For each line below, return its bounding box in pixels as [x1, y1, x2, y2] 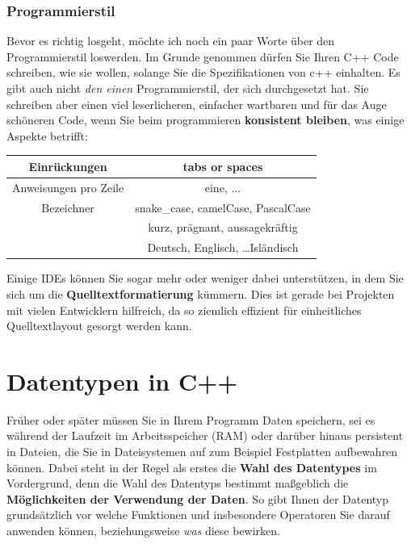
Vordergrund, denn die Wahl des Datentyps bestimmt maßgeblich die [6, 475, 349, 492]
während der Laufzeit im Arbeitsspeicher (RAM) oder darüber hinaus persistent [6, 427, 404, 444]
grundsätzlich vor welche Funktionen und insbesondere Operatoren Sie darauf [6, 506, 390, 523]
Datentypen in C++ [6, 364, 238, 397]
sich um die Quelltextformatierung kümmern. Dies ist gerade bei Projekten [6, 285, 395, 302]
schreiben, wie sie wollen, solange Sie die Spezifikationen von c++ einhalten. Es [6, 64, 401, 81]
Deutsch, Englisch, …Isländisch [147, 239, 299, 256]
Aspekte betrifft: [6, 127, 88, 144]
